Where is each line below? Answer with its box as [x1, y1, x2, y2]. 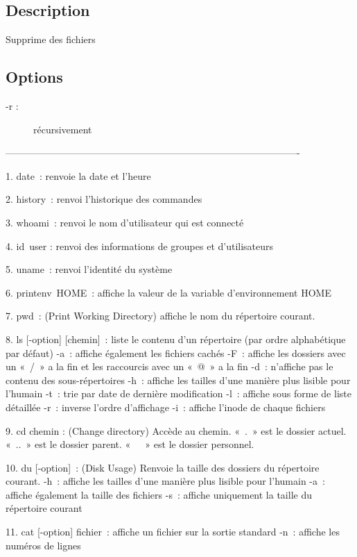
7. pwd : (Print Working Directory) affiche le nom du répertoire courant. [6, 308, 315, 323]
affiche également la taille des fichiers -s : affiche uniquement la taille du [6, 487, 312, 501]
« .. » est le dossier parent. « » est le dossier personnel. [6, 437, 254, 451]
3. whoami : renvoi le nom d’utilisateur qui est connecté [6, 215, 244, 229]
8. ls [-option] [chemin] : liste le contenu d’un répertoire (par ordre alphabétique [6, 331, 346, 346]
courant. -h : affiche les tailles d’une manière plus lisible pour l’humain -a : [6, 474, 325, 488]
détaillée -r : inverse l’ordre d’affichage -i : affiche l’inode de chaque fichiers [6, 399, 326, 414]
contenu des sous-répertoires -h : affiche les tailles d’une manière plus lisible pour [6, 372, 351, 387]
